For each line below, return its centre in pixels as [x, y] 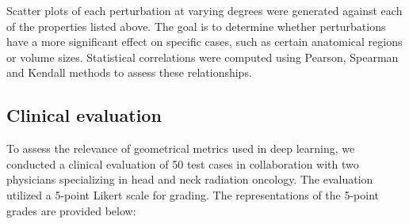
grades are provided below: [71, 210]
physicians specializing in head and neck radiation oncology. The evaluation [190, 179]
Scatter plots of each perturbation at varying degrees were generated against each [204, 10]
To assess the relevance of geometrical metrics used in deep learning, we [181, 148]
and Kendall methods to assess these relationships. [129, 72]
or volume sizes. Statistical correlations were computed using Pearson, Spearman [203, 57]
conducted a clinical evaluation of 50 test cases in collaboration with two [183, 163]
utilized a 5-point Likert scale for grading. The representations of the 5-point [193, 194]
